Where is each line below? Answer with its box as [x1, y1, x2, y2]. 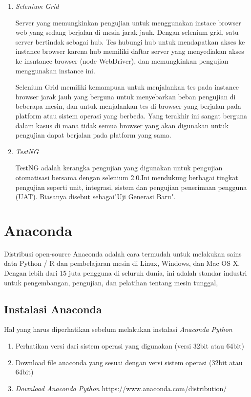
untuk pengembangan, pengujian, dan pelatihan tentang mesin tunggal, [4, 277, 218, 287]
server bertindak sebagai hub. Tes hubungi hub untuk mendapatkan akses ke [15, 36, 245, 47]
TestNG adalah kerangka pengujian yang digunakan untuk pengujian [15, 163, 223, 173]
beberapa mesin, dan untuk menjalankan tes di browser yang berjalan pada [15, 101, 241, 111]
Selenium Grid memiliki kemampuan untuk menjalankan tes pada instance [15, 82, 239, 92]
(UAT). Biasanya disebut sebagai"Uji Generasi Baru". [15, 191, 176, 202]
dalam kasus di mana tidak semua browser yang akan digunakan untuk [15, 120, 229, 130]
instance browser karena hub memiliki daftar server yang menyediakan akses [15, 46, 244, 56]
